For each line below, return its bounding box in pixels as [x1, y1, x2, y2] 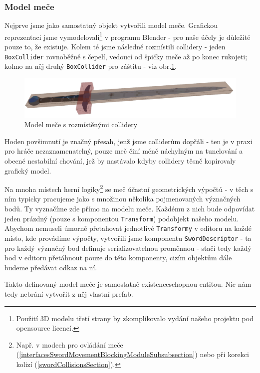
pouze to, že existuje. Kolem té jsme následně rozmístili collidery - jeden [4, 41, 226, 52]
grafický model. [4, 165, 51, 176]
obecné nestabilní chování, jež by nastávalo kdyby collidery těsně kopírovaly [4, 156, 236, 166]
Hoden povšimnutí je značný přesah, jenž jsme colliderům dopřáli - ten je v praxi [4, 136, 253, 146]
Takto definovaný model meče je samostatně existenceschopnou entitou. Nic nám [4, 279, 252, 289]
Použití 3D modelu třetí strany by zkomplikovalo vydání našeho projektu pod [16, 313, 254, 323]
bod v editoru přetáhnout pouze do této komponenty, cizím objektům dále [4, 252, 232, 263]
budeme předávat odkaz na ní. [4, 262, 97, 272]
